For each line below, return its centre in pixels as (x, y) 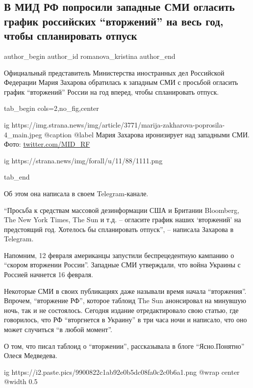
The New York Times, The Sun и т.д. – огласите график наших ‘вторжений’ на (123, 220)
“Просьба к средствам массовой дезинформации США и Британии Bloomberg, (122, 210)
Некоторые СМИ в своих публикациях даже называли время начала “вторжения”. (125, 291)
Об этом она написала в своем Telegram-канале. (76, 193)
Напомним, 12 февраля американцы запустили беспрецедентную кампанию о (119, 255)
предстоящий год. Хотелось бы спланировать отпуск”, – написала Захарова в (119, 229)
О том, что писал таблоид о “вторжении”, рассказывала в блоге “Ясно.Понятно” (124, 346)
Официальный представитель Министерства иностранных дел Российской (114, 72)
